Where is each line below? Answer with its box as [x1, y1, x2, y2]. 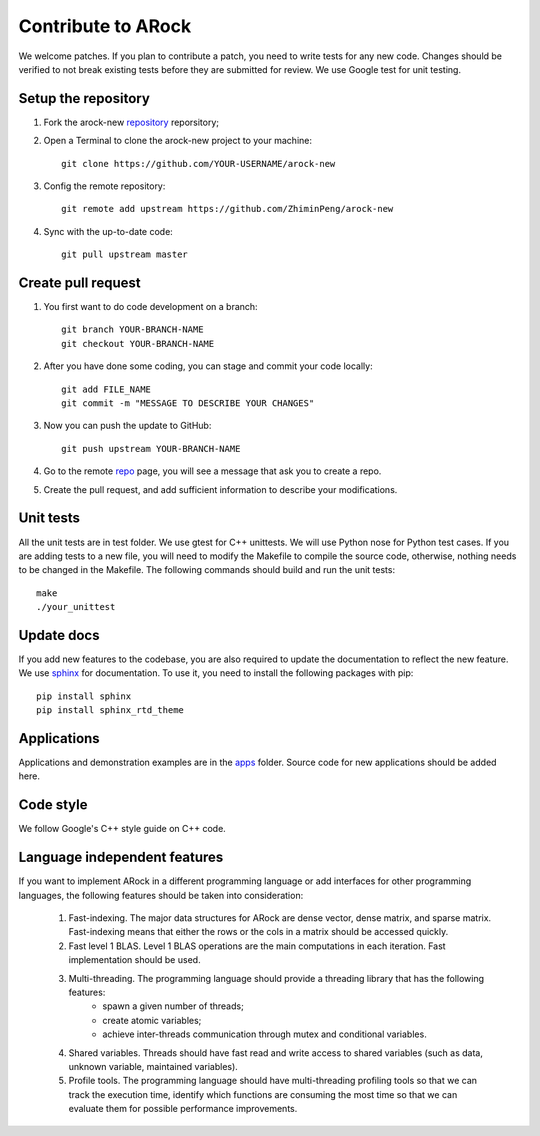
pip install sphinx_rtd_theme [36, 705, 185, 716]
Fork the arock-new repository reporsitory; [43, 116, 220, 128]
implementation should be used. [68, 954, 201, 966]
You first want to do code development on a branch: [43, 301, 259, 313]
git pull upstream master [61, 249, 189, 260]
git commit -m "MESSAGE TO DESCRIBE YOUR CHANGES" [61, 398, 315, 409]
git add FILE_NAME [61, 383, 152, 395]
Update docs [18, 626, 100, 644]
